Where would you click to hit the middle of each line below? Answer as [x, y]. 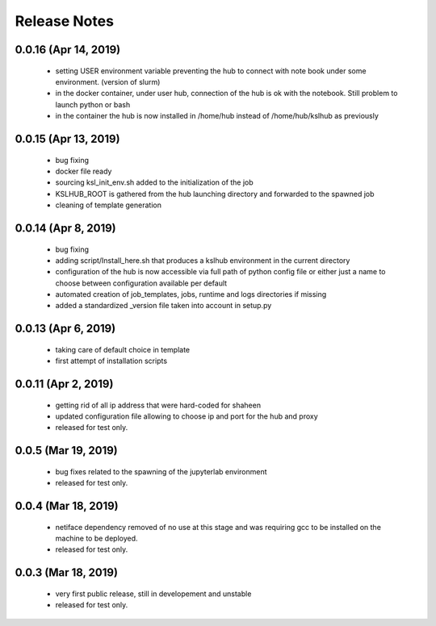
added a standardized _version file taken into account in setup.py [163, 306]
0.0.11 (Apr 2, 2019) [64, 384]
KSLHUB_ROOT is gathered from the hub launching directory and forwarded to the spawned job [215, 194]
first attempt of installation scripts [111, 361]
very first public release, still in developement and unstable [153, 594]
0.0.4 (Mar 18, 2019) [67, 506]
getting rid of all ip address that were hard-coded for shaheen [158, 405]
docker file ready [84, 171]
